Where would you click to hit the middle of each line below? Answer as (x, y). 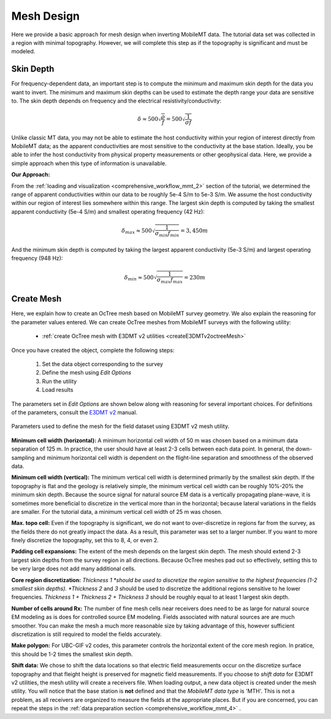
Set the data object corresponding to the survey (103, 364)
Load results (58, 390)
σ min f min (167, 234)
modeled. (23, 52)
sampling (23, 457)
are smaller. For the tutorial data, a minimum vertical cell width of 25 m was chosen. (117, 511)
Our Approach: (31, 174)
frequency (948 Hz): (37, 258)
